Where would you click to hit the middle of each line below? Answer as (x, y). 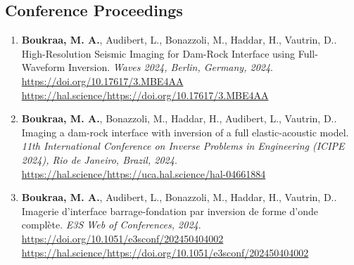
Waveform (43, 67)
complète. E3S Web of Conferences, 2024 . (111, 225)
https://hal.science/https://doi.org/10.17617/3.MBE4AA (145, 95)
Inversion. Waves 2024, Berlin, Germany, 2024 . (171, 67)
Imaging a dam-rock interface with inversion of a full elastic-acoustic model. (185, 132)
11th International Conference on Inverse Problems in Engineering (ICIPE (183, 146)
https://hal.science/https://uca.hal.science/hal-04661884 (144, 173)
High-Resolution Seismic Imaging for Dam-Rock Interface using (158, 53)
